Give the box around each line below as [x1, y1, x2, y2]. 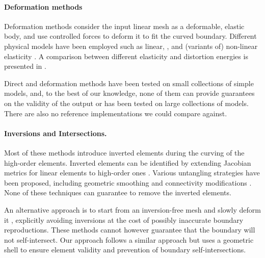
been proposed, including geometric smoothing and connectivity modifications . [4, 177, 252, 188]
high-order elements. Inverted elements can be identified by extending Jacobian [4, 157, 251, 168]
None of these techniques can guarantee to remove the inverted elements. [4, 187, 231, 198]
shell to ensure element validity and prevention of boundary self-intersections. [4, 244, 246, 255]
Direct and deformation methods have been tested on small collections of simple [4, 78, 254, 88]
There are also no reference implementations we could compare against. [4, 108, 227, 118]
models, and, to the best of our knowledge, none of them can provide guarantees [4, 88, 255, 98]
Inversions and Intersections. [4, 127, 107, 138]
